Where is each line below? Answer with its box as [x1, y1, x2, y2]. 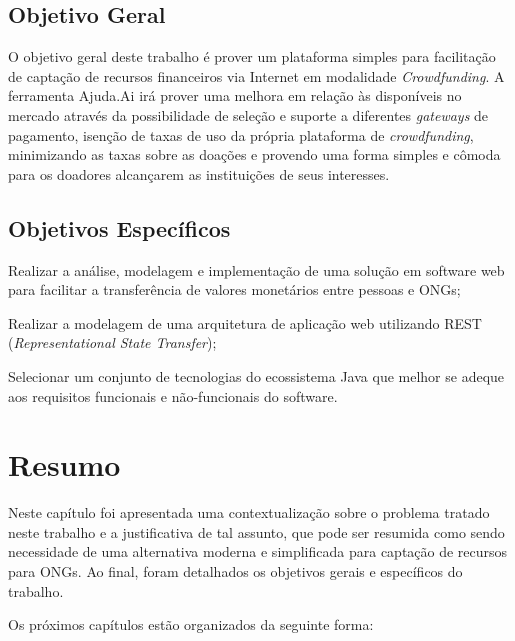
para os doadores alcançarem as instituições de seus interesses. [8, 163, 390, 184]
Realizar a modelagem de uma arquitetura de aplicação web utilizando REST [8, 312, 482, 333]
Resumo [8, 444, 121, 485]
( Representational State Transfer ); [8, 332, 217, 353]
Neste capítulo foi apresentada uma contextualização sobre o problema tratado [8, 502, 490, 523]
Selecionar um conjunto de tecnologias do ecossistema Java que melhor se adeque [8, 365, 505, 386]
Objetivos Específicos [8, 212, 231, 243]
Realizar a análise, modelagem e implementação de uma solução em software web [8, 259, 505, 280]
